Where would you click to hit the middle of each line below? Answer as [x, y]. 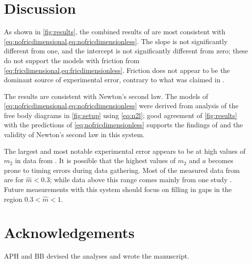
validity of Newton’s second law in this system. [74, 134]
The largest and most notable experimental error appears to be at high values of [125, 151]
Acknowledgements [69, 232]
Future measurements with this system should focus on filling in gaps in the [118, 189]
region [13, 199]
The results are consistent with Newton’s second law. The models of [106, 96]
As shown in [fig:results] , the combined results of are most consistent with [115, 32]
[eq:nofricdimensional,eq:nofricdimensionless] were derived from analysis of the [121, 106]
